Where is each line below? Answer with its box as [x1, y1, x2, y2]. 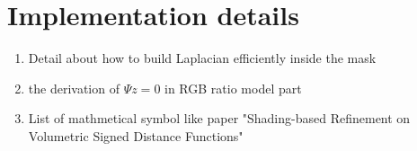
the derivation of [28, 78, 120, 97]
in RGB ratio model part [164, 78, 302, 97]
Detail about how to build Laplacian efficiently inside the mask [28, 49, 377, 67]
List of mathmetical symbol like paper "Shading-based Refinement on [28, 109, 411, 128]
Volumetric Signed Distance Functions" [28, 126, 244, 145]
